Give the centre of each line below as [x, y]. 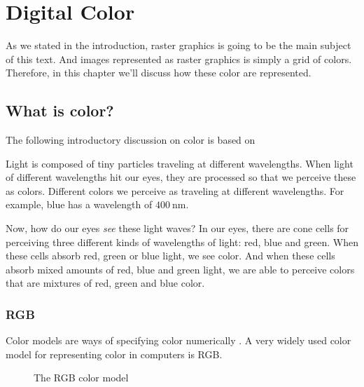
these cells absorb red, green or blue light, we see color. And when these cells [170, 256]
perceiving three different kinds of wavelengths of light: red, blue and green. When [182, 242]
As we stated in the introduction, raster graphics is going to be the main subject [178, 45]
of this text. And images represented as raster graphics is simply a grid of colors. [179, 59]
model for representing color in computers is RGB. [114, 354]
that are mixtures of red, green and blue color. [105, 283]
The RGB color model [81, 378]
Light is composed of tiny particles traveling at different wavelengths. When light [180, 163]
